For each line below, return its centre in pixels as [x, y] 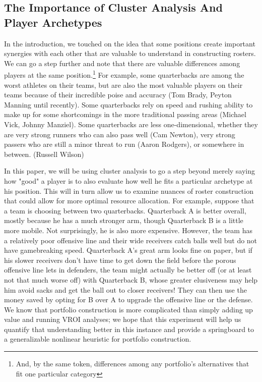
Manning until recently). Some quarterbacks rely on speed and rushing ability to [128, 104]
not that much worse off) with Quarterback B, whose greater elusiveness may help [131, 279]
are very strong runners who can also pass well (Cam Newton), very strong [120, 134]
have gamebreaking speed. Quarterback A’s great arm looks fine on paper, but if [128, 250]
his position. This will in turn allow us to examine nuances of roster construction [129, 190]
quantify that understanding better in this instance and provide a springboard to [129, 329]
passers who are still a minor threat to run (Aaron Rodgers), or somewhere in [124, 144]
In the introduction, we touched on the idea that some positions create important [130, 43]
